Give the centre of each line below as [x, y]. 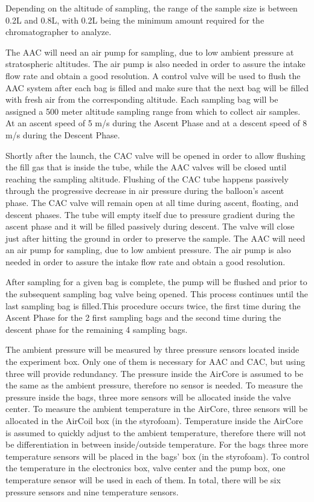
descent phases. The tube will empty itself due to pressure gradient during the [150, 214]
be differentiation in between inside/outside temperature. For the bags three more [157, 444]
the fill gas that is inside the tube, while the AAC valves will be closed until [146, 167]
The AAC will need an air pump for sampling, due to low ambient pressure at [150, 52]
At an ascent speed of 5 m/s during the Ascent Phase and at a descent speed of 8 [156, 123]
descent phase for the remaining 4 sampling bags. [97, 329]
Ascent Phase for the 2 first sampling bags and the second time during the [143, 317]
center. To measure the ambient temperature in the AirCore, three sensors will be [157, 409]
